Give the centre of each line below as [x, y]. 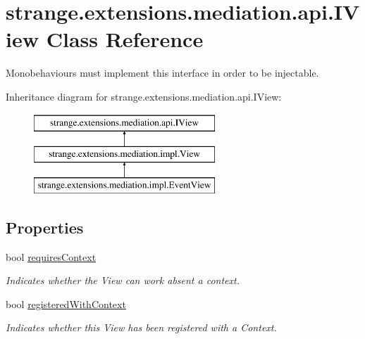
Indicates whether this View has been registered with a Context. [141, 327]
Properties [45, 227]
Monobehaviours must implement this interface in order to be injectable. [162, 73]
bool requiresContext [51, 256]
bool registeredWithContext [66, 303]
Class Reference [125, 39]
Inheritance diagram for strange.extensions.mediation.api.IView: [144, 96]
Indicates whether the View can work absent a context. [123, 280]
